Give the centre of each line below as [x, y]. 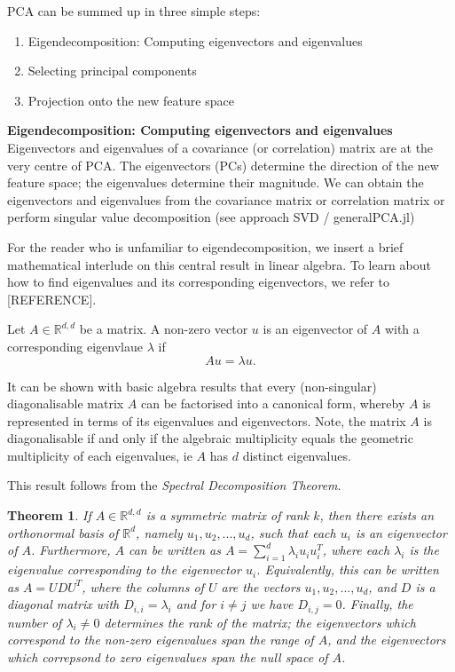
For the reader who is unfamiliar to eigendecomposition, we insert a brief [205, 246]
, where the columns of [143, 586]
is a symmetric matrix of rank [227, 515]
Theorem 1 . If [49, 515]
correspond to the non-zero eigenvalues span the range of [161, 640]
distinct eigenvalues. [297, 455]
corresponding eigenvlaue [75, 346]
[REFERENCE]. [52, 299]
